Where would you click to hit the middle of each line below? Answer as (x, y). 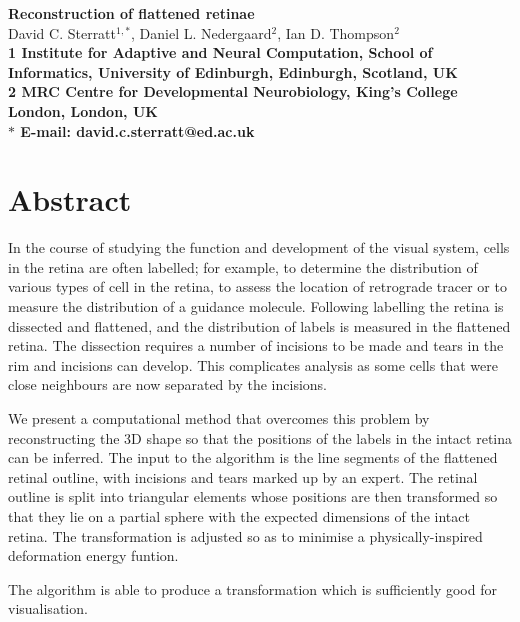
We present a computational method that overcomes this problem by (219, 418)
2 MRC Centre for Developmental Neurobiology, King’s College (233, 91)
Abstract (70, 199)
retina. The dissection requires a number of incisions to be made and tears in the (256, 345)
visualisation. (48, 608)
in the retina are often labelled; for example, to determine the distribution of (243, 266)
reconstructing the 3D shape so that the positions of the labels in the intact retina (260, 437)
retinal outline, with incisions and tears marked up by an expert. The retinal (243, 476)
